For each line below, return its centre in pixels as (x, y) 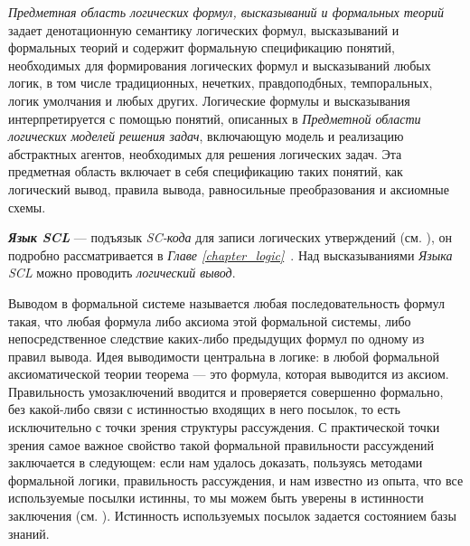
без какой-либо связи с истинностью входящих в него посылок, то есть (204, 409)
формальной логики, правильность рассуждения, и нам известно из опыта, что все (236, 480)
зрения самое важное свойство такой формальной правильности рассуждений (221, 444)
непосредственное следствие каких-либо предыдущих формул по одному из (216, 339)
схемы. (27, 207)
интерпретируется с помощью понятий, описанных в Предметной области (215, 118)
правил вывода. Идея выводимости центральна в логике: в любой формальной (224, 356)
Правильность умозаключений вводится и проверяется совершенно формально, (226, 391)
